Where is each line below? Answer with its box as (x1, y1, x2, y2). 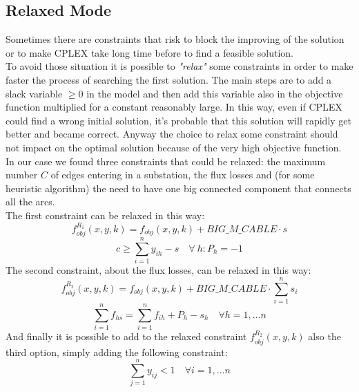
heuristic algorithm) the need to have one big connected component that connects (6, 180, 351, 195)
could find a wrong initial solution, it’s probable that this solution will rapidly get (6, 113, 352, 127)
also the (308, 329, 341, 344)
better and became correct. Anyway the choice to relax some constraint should (6, 127, 338, 141)
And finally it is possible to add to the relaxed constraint (6, 329, 247, 344)
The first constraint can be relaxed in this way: (6, 207, 205, 222)
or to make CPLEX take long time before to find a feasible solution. (6, 45, 293, 59)
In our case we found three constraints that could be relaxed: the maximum (6, 153, 326, 168)
